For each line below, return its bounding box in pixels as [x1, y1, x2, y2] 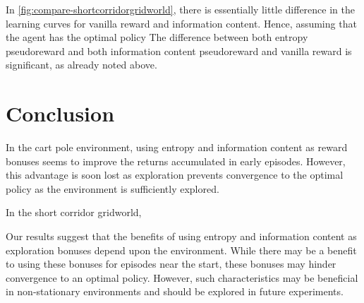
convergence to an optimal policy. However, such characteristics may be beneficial [6, 270, 358, 285]
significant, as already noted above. [6, 57, 157, 72]
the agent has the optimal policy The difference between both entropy [6, 30, 308, 44]
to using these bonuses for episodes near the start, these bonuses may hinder [6, 256, 336, 271]
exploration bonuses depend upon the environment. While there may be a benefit [6, 242, 357, 257]
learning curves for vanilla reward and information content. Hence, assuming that [6, 16, 357, 30]
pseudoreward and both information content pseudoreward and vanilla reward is [6, 43, 352, 58]
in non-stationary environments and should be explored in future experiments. [6, 284, 344, 299]
